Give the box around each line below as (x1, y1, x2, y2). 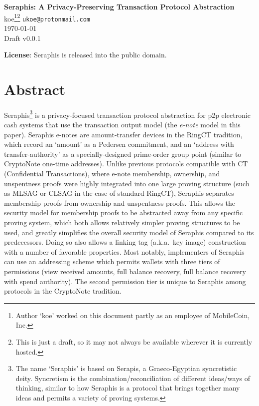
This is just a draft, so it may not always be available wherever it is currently (15, 336, 253, 347)
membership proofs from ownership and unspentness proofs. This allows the (4, 197, 236, 208)
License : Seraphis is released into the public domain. (4, 49, 167, 60)
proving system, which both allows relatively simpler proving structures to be (4, 217, 240, 227)
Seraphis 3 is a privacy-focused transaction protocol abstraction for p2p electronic (4, 108, 251, 120)
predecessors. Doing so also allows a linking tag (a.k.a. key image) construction (4, 237, 246, 247)
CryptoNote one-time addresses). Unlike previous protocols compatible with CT (4, 158, 248, 169)
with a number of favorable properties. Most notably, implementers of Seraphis (4, 246, 245, 257)
